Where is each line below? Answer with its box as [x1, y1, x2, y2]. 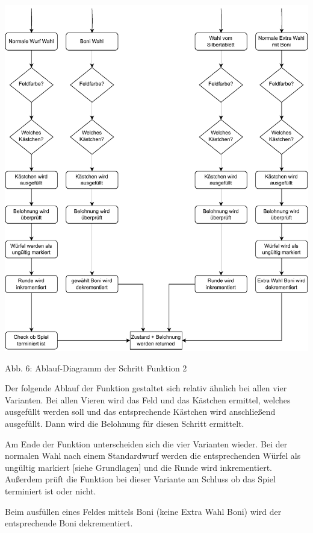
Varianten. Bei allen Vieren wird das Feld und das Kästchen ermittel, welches [5, 393, 291, 406]
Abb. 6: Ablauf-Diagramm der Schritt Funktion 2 [5, 361, 187, 374]
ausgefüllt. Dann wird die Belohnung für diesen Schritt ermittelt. [5, 417, 244, 430]
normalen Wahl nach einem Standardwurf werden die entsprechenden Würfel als [5, 449, 301, 462]
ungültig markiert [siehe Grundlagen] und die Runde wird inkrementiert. [5, 461, 273, 473]
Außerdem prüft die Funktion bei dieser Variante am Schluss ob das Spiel [5, 473, 276, 485]
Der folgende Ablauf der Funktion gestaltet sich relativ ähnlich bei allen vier [5, 382, 287, 394]
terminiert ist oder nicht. [5, 485, 96, 497]
